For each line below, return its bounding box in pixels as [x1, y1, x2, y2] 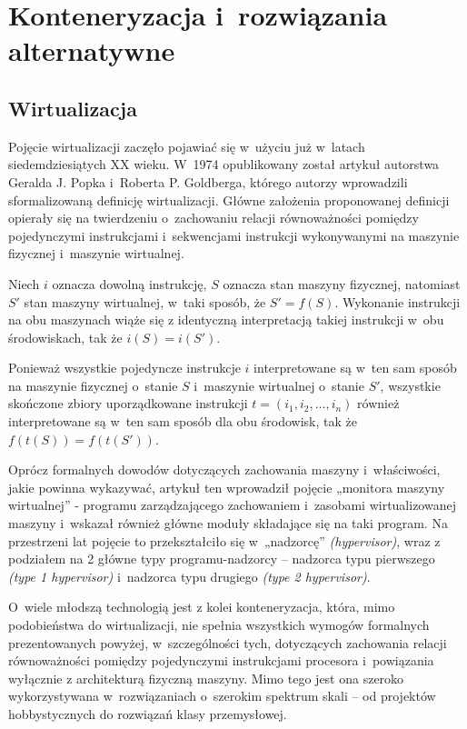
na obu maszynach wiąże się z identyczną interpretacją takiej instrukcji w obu [8, 310, 444, 329]
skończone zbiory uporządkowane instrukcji [8, 394, 248, 413]
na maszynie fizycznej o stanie [8, 375, 178, 394]
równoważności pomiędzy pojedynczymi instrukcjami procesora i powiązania [8, 651, 434, 670]
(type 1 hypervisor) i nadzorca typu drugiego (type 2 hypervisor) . [8, 566, 371, 585]
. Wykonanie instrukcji [334, 292, 461, 311]
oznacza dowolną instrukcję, [52, 274, 207, 293]
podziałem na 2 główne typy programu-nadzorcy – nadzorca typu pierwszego [8, 549, 435, 568]
